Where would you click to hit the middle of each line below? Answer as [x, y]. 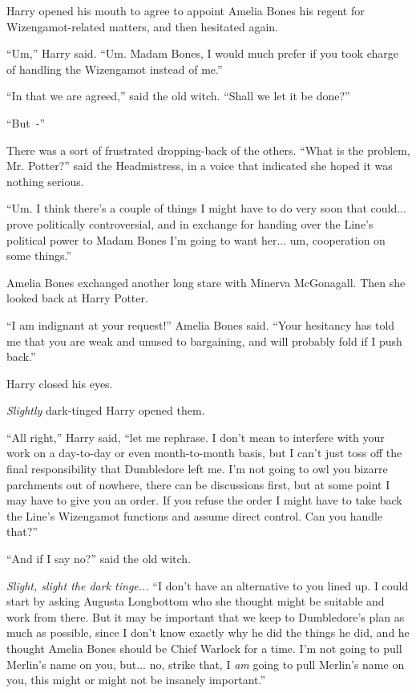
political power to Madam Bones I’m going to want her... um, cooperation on [196, 239]
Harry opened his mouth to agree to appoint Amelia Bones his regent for [186, 10]
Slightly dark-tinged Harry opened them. [106, 410]
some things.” [39, 255]
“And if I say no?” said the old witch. [99, 559]
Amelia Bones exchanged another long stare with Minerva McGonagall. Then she [206, 282]
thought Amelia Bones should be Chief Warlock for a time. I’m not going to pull [204, 648]
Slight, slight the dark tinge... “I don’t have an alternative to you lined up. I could [208, 585]
